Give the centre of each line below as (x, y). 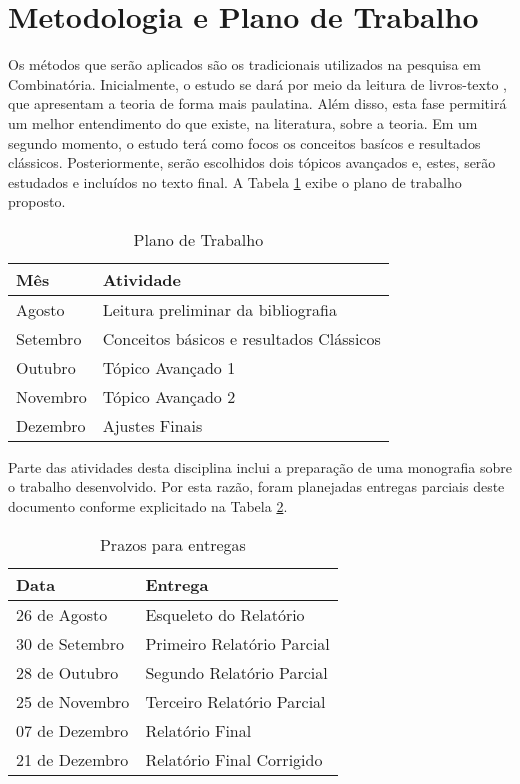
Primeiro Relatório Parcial (237, 643)
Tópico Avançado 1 (169, 367)
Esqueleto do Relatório (225, 614)
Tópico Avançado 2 (169, 396)
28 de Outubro (67, 672)
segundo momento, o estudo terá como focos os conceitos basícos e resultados (244, 142)
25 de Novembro (73, 701)
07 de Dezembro (72, 730)
